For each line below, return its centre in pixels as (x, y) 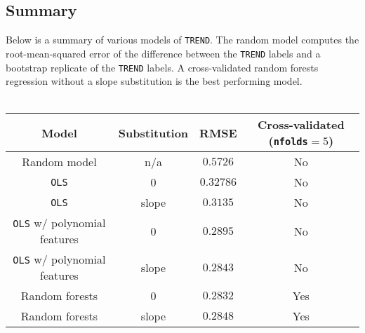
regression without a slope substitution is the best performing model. (154, 81)
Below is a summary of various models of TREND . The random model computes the (182, 40)
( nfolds (288, 141)
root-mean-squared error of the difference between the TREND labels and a (163, 53)
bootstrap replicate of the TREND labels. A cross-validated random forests (162, 67)
